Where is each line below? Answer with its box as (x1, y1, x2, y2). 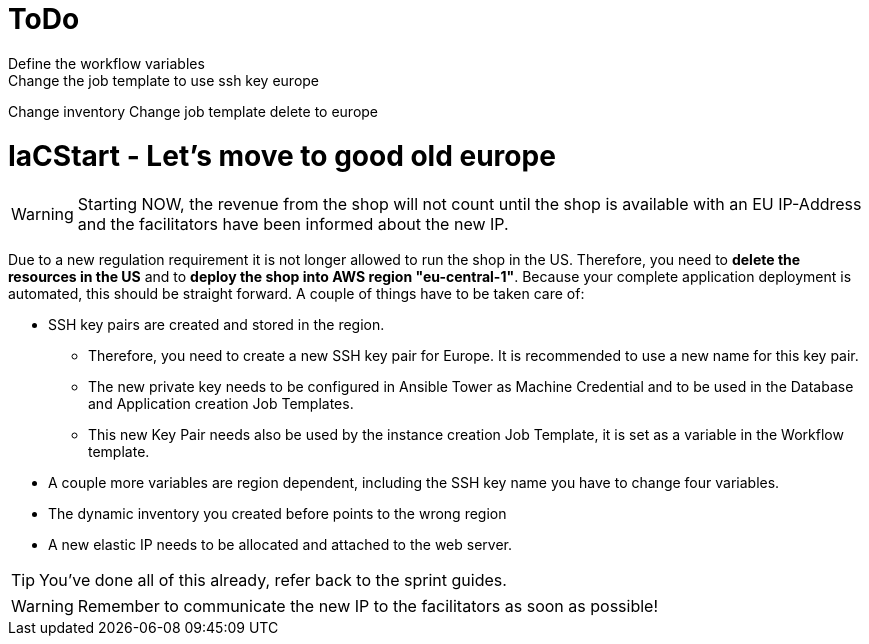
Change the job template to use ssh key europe (8, 71, 320, 89)
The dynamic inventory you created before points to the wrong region (48, 505, 507, 523)
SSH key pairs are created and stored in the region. (48, 316, 385, 334)
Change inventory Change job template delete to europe (8, 102, 379, 120)
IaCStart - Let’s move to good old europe (8, 138, 556, 173)
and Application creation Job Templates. (88, 395, 354, 413)
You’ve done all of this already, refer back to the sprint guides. (39, 570, 507, 591)
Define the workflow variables (8, 54, 205, 72)
